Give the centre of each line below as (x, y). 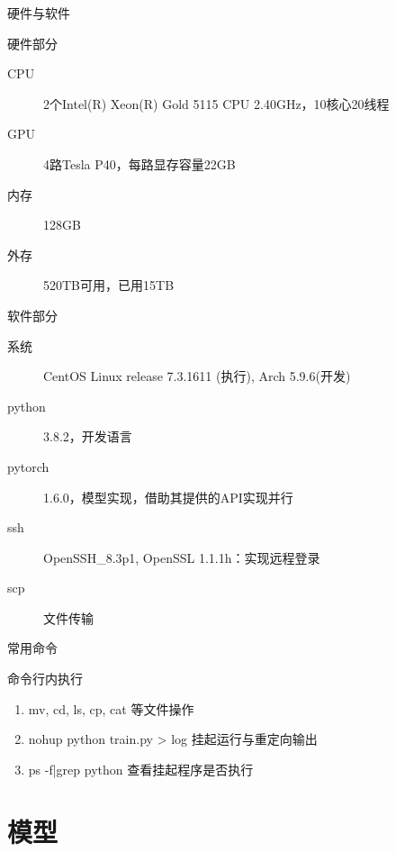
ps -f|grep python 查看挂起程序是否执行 (141, 769)
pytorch (28, 466)
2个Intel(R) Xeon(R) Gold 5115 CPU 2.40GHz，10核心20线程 (216, 103)
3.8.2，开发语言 (88, 436)
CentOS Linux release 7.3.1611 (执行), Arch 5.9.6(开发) (197, 376)
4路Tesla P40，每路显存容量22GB (139, 163)
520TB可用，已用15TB (109, 285)
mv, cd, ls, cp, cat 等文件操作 (111, 708)
